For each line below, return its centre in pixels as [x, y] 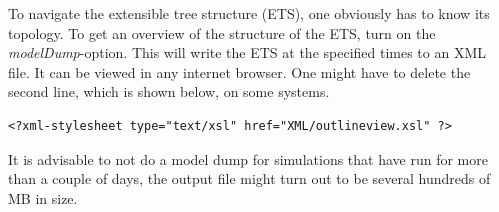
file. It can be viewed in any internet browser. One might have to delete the [239, 71]
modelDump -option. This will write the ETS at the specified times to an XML [247, 52]
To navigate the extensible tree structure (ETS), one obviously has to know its [249, 13]
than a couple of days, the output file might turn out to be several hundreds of [249, 178]
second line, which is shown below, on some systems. [169, 91]
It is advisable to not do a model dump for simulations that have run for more [248, 158]
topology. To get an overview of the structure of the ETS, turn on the [222, 32]
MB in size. [43, 197]
